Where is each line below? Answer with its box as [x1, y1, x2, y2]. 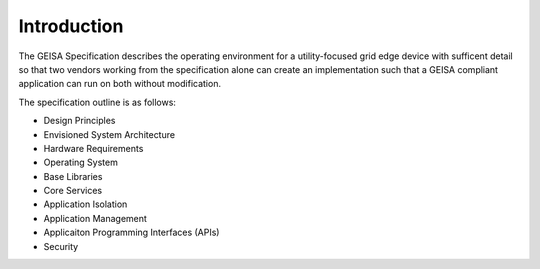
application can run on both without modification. [18, 78, 222, 90]
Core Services [43, 185, 103, 197]
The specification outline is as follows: [18, 96, 177, 108]
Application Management [43, 212, 147, 224]
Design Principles [43, 115, 116, 127]
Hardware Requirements [43, 142, 144, 154]
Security [43, 240, 79, 252]
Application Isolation [43, 198, 128, 210]
